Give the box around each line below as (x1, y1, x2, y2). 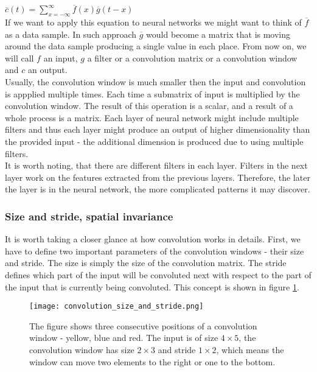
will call (5, 51, 34, 64)
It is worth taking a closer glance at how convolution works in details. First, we (5, 233, 301, 245)
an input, (43, 51, 78, 64)
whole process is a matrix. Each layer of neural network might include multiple (5, 111, 299, 124)
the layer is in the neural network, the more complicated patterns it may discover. (5, 183, 310, 195)
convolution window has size (29, 343, 134, 356)
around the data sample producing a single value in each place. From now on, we (5, 40, 307, 52)
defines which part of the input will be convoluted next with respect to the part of (5, 268, 312, 281)
